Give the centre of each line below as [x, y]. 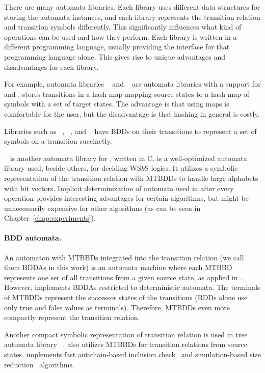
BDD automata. [33, 238]
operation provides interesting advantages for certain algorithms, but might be [127, 198]
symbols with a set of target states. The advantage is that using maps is [117, 104]
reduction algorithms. [39, 364]
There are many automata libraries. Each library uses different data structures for [132, 7]
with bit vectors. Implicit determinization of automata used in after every [119, 188]
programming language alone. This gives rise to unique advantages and [115, 56]
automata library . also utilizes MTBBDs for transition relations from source [126, 344]
